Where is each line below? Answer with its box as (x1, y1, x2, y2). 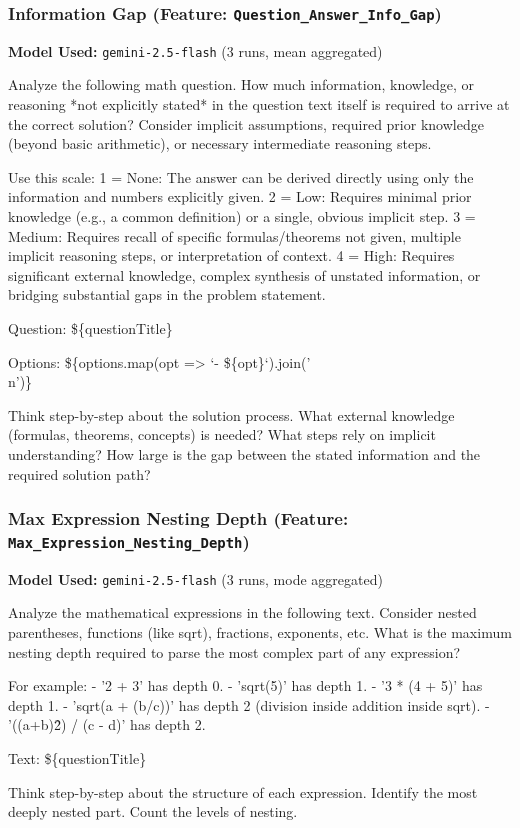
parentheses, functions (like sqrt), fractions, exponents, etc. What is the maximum (8, 622, 512, 643)
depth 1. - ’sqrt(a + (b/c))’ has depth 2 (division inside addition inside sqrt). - (8, 694, 490, 715)
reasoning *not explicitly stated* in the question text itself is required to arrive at (8, 94, 510, 115)
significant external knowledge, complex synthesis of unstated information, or (8, 264, 481, 285)
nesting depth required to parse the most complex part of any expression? (8, 641, 461, 662)
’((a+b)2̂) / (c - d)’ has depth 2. (8, 714, 206, 735)
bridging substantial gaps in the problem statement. (8, 284, 326, 305)
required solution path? (8, 463, 151, 484)
